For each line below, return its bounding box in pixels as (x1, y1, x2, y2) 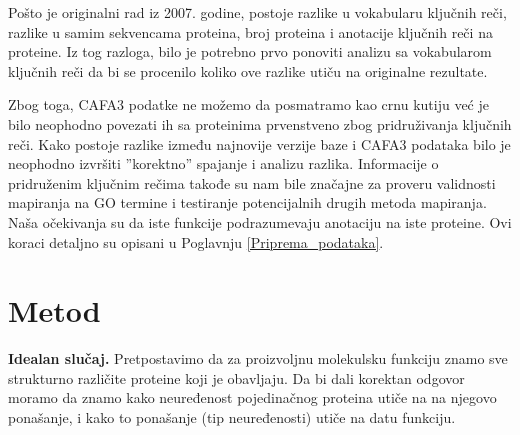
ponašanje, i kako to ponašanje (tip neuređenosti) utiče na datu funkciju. (8, 407, 456, 428)
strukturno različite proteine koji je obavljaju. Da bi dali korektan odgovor (8, 367, 465, 388)
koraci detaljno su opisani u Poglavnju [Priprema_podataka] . (8, 231, 384, 252)
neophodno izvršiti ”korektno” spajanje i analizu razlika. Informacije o (8, 153, 439, 174)
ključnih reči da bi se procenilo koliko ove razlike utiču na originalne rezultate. (8, 60, 488, 81)
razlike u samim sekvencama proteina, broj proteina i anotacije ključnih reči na (8, 21, 493, 42)
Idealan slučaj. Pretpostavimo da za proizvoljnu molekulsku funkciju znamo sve (8, 348, 508, 369)
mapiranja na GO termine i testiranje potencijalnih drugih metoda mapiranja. (8, 192, 487, 213)
